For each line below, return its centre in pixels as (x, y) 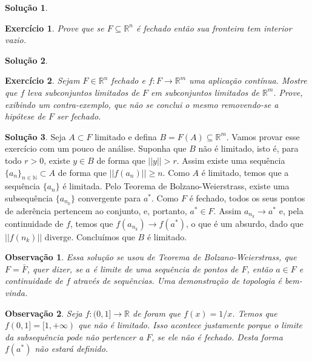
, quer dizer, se (55, 268)
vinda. (16, 293)
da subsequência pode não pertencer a (74, 336)
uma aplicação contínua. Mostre (248, 80)
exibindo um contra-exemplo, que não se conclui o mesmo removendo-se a (142, 104)
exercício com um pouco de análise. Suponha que (96, 148)
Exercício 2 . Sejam (42, 80)
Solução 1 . (26, 7)
